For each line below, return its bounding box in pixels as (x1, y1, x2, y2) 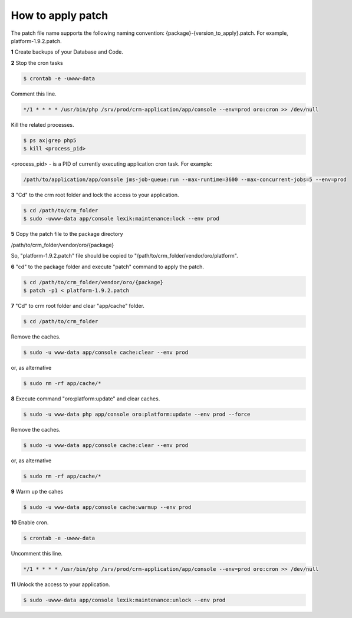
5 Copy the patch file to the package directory (11, 231, 123, 238)
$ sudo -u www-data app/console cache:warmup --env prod (23, 504, 192, 510)
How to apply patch (11, 9, 108, 22)
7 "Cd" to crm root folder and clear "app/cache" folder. (11, 302, 144, 309)
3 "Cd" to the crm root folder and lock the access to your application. (11, 191, 179, 198)
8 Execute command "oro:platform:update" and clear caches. (11, 395, 160, 402)
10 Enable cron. (11, 519, 49, 526)
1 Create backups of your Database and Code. (11, 48, 123, 55)
